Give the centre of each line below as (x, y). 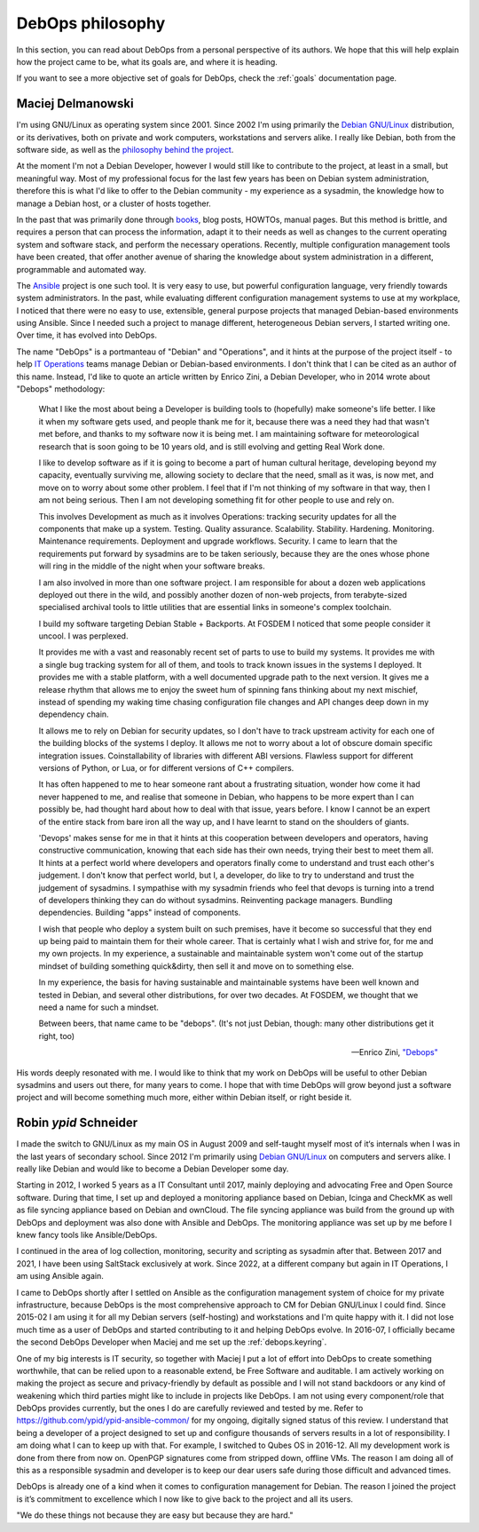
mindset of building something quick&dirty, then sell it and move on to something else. (196, 966)
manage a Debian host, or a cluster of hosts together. (114, 203)
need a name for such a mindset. (99, 1007)
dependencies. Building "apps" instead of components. (140, 913)
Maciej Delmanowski (75, 103)
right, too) (57, 1036)
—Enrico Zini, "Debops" (395, 1052)
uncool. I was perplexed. (83, 636)
